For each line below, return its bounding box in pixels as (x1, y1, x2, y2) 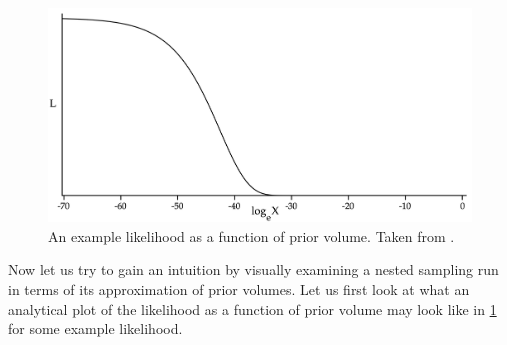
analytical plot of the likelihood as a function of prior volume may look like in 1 (8, 298, 497, 319)
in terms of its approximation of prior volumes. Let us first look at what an (8, 279, 470, 300)
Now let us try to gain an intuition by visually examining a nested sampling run (8, 259, 499, 280)
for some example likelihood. (8, 318, 183, 339)
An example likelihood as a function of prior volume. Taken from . (48, 225, 455, 246)
